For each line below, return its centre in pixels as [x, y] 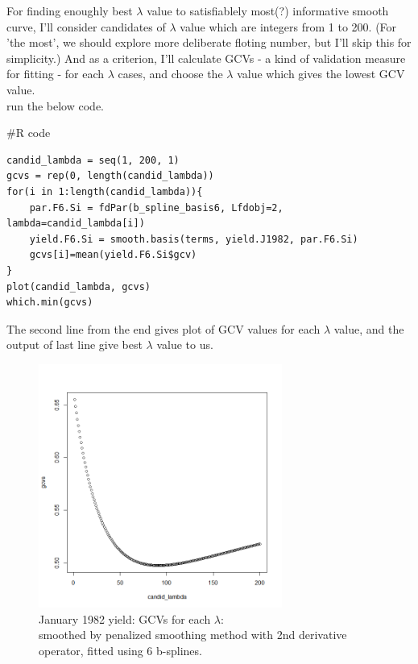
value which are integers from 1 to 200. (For [288, 26]
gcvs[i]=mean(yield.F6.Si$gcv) [113, 255]
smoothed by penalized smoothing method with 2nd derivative [193, 635]
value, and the [369, 328]
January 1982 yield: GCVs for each [125, 618]
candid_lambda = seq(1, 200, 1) [93, 160]
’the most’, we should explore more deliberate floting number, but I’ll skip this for [209, 42]
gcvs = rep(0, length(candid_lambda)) [110, 176]
